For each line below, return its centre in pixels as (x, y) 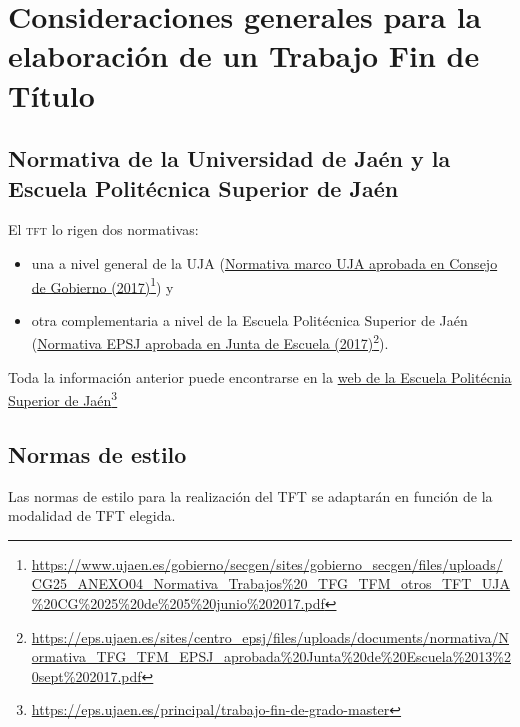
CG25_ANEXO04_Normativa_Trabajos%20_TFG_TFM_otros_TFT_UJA (271, 583)
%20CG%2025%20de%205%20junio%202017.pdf (178, 603)
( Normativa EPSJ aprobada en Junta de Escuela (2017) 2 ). (210, 342)
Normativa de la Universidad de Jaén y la (229, 158)
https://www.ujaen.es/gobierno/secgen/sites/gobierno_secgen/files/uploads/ (267, 563)
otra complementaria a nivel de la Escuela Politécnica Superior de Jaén (249, 319)
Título (51, 94)
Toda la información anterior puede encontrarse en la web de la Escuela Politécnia (260, 376)
